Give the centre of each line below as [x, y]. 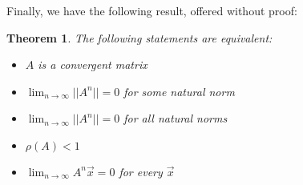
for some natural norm [179, 91]
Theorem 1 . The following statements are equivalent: [139, 37]
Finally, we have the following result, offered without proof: [152, 10]
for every [141, 171]
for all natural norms [176, 118]
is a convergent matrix [93, 64]
